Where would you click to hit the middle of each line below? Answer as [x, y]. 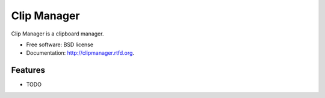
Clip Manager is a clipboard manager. [57, 34]
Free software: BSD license [60, 44]
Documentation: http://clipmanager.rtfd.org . [80, 53]
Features [28, 70]
